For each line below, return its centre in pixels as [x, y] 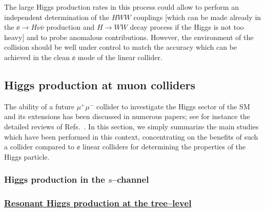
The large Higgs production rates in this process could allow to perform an [121, 7]
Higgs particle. [27, 156]
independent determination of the [57, 17]
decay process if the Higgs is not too [187, 27]
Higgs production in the [55, 179]
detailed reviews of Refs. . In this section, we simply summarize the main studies [131, 126]
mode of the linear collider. [120, 57]
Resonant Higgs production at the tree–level [98, 203]
